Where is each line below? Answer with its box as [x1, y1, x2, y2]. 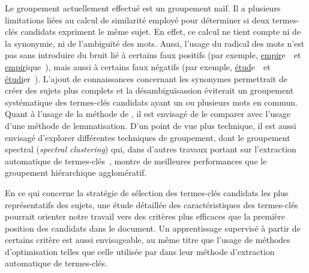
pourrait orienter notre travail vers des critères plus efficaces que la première [5, 210, 286, 223]
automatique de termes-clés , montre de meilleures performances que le [5, 154, 267, 167]
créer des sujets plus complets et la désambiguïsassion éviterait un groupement [5, 84, 294, 97]
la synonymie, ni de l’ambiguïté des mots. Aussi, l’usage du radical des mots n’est [5, 37, 305, 49]
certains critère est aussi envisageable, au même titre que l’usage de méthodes [5, 233, 290, 246]
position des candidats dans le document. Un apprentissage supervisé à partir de [5, 221, 301, 234]
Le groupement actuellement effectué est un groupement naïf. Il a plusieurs [5, 2, 281, 14]
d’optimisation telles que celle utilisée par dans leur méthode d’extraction [5, 245, 275, 257]
